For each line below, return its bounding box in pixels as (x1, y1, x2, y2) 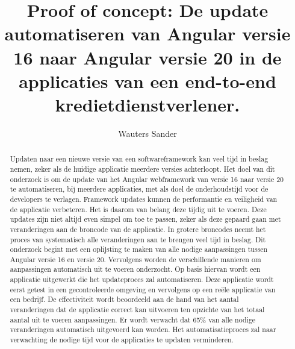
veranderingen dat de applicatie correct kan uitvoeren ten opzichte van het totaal (10, 304, 265, 315)
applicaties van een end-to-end (19, 68, 276, 93)
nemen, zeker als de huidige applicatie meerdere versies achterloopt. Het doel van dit (10, 163, 275, 174)
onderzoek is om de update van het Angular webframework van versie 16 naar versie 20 (10, 174, 284, 184)
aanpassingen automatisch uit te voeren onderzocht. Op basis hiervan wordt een (10, 264, 261, 274)
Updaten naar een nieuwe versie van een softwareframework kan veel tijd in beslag (10, 154, 269, 164)
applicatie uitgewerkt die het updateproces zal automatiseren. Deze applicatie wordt (10, 274, 274, 285)
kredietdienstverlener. (55, 92, 240, 116)
